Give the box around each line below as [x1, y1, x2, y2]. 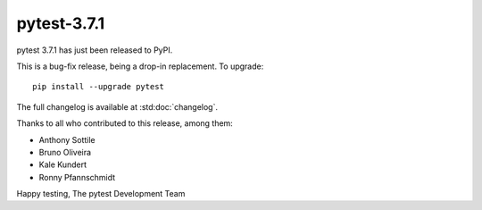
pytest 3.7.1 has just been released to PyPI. [16, 45, 173, 55]
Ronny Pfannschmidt [38, 172, 116, 182]
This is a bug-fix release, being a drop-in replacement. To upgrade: [16, 61, 264, 71]
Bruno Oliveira [38, 147, 92, 157]
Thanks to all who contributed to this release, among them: [16, 118, 234, 129]
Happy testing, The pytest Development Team [16, 189, 186, 199]
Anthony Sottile [38, 134, 96, 145]
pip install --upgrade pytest [32, 81, 165, 92]
